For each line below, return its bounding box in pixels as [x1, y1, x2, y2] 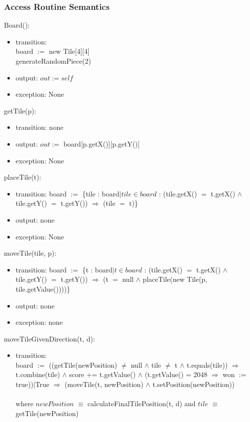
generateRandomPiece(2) [15, 56, 91, 66]
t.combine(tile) [15, 369, 60, 380]
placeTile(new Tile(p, [143, 274, 208, 284]
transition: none [15, 122, 64, 132]
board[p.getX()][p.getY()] [63, 138, 140, 149]
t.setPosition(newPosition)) [152, 379, 235, 389]
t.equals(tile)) [186, 359, 228, 370]
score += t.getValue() [69, 369, 136, 380]
